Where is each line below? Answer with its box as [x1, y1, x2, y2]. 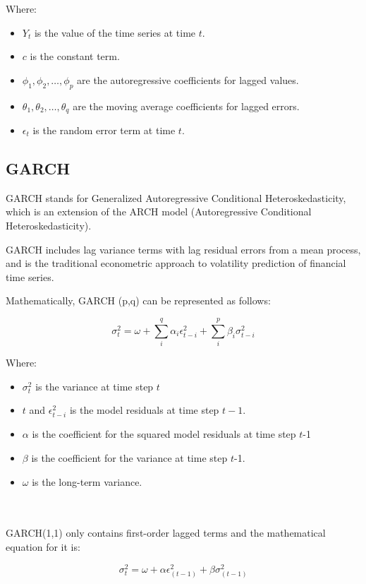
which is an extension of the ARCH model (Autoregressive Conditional [6, 204, 312, 219]
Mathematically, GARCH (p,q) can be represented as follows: [6, 293, 271, 308]
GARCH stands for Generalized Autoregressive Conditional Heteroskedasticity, [6, 190, 346, 205]
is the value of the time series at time [34, 25, 196, 40]
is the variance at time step [35, 379, 154, 393]
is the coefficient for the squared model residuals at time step [32, 427, 296, 441]
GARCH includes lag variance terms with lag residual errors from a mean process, [6, 242, 361, 256]
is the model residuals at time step [69, 403, 219, 417]
